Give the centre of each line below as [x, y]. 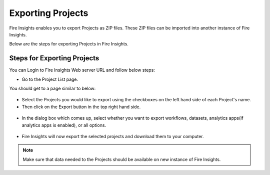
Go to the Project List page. [50, 79]
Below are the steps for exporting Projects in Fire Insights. [69, 44]
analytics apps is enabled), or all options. [64, 125]
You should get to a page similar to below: [52, 88]
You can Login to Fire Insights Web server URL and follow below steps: [82, 70]
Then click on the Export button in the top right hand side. [81, 107]
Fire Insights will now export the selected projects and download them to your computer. [113, 136]
